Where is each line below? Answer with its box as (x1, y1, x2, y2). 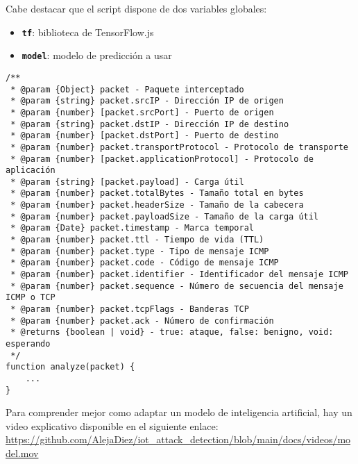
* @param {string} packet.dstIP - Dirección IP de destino (10, 119, 289, 129)
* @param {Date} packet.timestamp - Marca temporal (10, 223, 254, 233)
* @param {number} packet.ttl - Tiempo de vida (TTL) (10, 235, 264, 245)
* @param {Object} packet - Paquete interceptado (10, 84, 244, 94)
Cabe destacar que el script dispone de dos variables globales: (6, 1, 267, 15)
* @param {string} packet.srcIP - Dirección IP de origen (10, 96, 284, 106)
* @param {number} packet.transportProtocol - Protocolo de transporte (10, 142, 348, 152)
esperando (6, 339, 51, 349)
